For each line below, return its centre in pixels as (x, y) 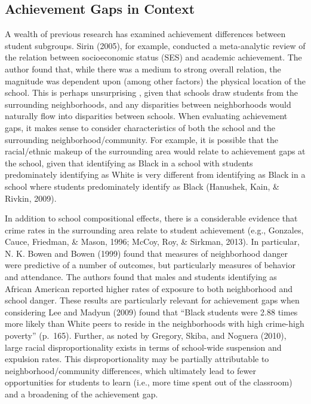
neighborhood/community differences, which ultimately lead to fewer (130, 370)
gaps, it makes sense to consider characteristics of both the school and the (140, 127)
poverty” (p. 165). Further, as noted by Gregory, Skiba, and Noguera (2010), (146, 335)
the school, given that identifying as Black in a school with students (129, 162)
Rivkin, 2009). (31, 198)
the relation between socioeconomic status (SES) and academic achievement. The (153, 57)
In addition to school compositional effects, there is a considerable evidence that (151, 218)
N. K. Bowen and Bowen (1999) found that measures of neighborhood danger (146, 253)
